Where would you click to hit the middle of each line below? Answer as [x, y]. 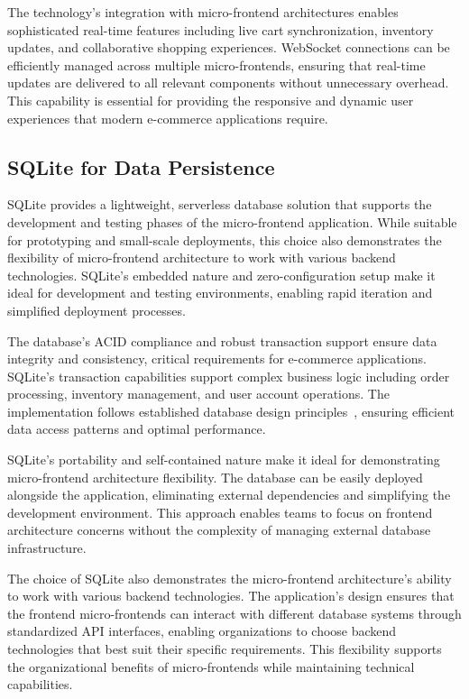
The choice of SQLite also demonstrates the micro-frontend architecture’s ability [230, 578]
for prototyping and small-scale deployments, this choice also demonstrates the [225, 239]
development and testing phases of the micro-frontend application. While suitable [232, 221]
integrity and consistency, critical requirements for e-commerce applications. [217, 359]
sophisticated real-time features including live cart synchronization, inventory [221, 29]
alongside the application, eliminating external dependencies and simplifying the [229, 495]
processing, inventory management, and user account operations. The [198, 394]
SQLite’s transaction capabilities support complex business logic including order [229, 376]
